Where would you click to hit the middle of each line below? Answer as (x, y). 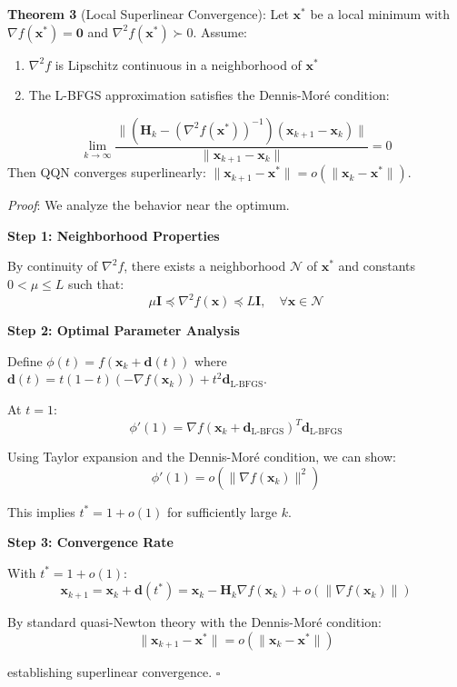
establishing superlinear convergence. (110, 671)
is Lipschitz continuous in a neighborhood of (178, 64)
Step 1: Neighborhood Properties (114, 235)
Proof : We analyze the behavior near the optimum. (149, 205)
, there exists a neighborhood (205, 266)
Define (25, 360)
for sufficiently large (222, 511)
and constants (377, 266)
